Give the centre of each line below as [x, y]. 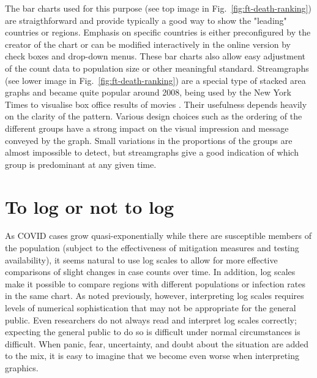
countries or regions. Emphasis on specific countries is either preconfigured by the [158, 32]
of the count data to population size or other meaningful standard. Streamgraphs [157, 68]
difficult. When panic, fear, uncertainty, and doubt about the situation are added [157, 343]
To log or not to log [90, 206]
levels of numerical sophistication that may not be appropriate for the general [151, 308]
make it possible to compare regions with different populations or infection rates [155, 283]
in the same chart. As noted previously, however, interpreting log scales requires [155, 296]
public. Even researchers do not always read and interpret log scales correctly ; [151, 319]
